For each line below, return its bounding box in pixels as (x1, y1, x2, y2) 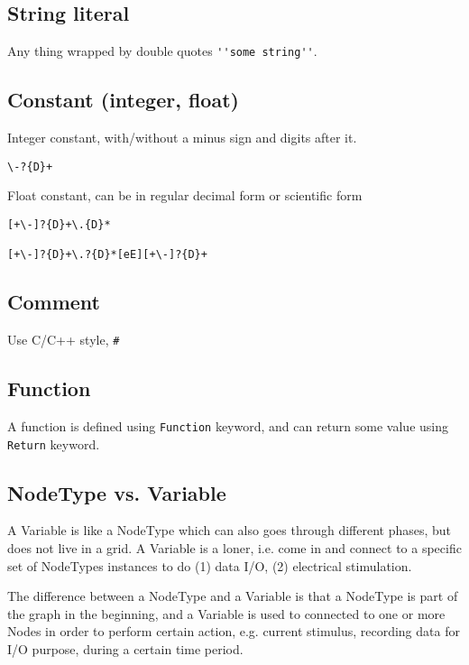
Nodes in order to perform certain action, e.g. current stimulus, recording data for (7, 622, 460, 641)
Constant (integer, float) (7, 86, 239, 114)
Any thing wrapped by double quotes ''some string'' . (7, 42, 317, 60)
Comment (7, 288, 100, 316)
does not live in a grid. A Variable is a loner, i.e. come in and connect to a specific (7, 539, 462, 558)
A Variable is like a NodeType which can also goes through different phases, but (7, 521, 452, 540)
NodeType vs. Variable (7, 478, 226, 506)
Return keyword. (7, 434, 100, 453)
